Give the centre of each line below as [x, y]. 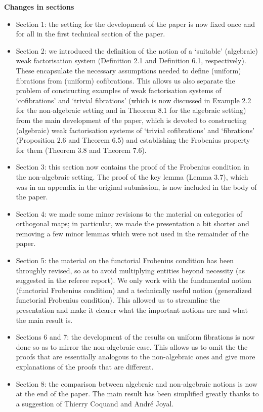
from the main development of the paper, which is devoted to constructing [131, 120]
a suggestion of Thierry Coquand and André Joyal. [95, 403]
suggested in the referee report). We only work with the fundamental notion [134, 280]
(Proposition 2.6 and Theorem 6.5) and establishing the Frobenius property [133, 140]
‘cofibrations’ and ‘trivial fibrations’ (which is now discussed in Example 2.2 [134, 100]
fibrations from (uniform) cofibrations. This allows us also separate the [125, 80]
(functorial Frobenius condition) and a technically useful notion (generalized [134, 290]
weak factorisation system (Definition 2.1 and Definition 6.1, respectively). [131, 60]
